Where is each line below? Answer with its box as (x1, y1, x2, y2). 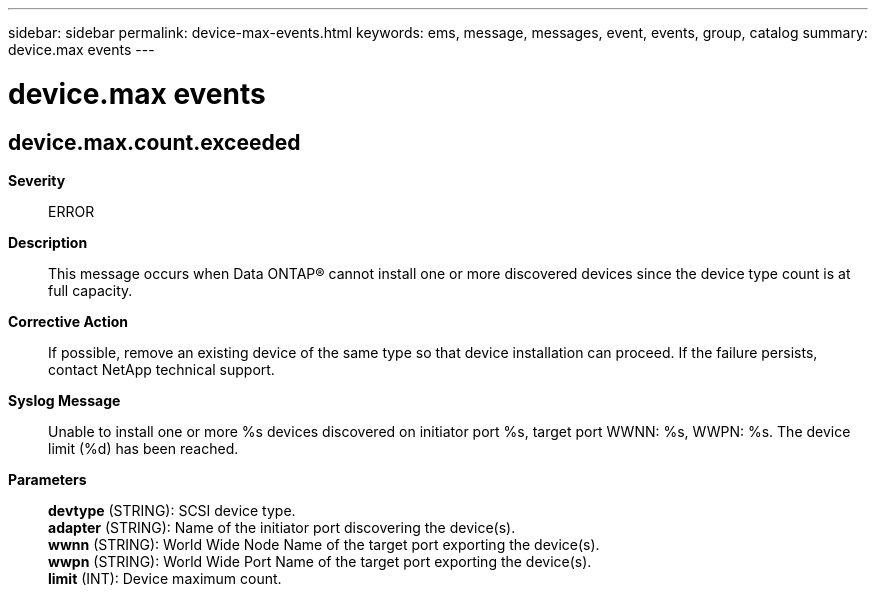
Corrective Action (8, 312, 128, 330)
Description (8, 233, 88, 251)
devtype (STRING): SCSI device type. (48, 501, 296, 519)
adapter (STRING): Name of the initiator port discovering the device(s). (48, 518, 516, 536)
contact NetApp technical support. (48, 360, 275, 378)
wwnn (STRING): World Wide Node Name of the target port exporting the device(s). (48, 535, 600, 553)
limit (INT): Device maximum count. (48, 569, 282, 587)
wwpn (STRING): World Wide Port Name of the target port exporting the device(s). (48, 552, 592, 570)
